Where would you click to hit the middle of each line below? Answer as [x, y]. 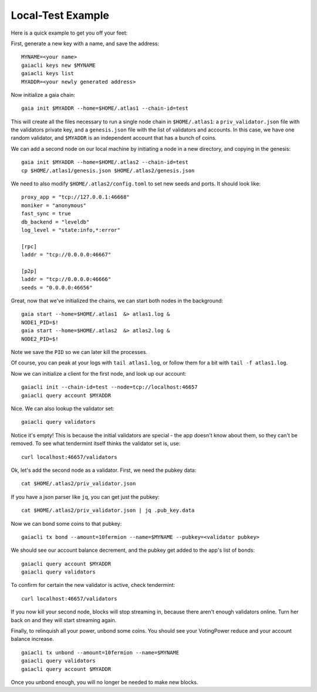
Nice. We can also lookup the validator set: [63, 409]
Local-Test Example [60, 15]
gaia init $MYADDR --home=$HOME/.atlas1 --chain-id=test [105, 108]
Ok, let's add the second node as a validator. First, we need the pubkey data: [104, 470]
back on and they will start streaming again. [64, 620]
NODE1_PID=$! [40, 322]
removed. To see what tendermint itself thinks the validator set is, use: [96, 444]
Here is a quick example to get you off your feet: [69, 33]
